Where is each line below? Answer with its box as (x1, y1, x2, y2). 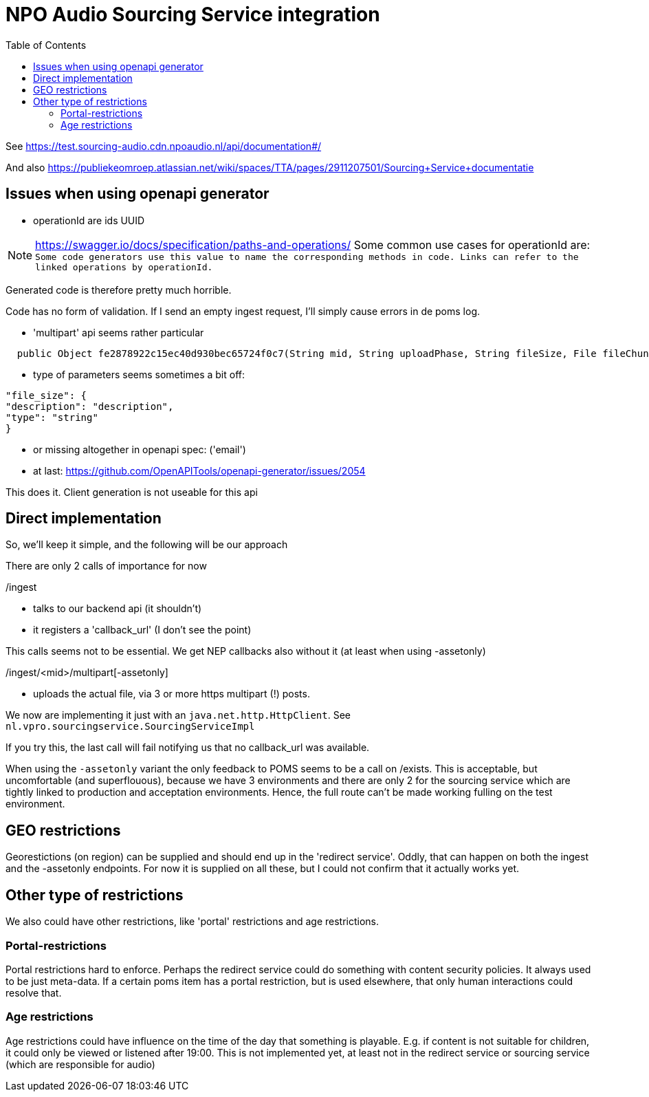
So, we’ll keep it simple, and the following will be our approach (5, 539, 288, 551)
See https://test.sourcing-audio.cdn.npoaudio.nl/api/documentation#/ (5, 140, 322, 152)
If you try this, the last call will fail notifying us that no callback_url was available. (5, 741, 370, 754)
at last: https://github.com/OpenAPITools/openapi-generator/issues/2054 (33, 464, 366, 477)
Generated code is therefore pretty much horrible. (5, 283, 232, 296)
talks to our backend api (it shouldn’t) (33, 602, 202, 615)
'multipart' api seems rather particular (33, 326, 204, 338)
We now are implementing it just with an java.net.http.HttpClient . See (5, 709, 351, 721)
